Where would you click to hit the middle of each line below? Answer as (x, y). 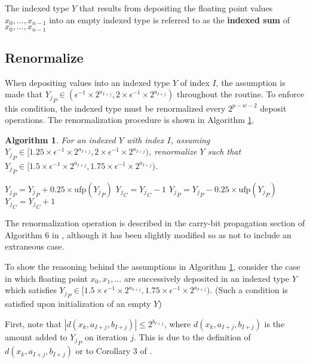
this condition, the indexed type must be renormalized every (115, 108)
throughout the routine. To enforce (240, 94)
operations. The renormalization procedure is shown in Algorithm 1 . (130, 120)
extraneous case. (35, 246)
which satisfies (31, 290)
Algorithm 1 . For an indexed (60, 139)
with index (145, 139)
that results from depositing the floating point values (176, 8)
